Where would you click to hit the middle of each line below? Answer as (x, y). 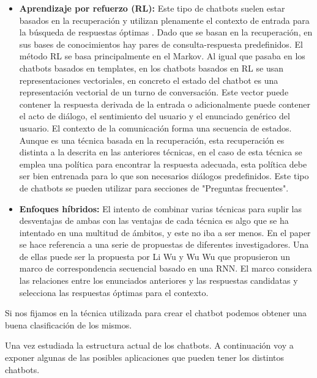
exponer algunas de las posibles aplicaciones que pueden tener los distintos (145, 358)
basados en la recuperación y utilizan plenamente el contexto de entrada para (164, 20)
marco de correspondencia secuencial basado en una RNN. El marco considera (166, 268)
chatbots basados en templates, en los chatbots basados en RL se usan (151, 68)
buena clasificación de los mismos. (69, 324)
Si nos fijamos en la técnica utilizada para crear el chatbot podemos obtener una (156, 313)
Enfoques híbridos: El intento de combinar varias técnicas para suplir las (160, 208)
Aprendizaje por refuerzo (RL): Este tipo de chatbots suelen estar (152, 8)
